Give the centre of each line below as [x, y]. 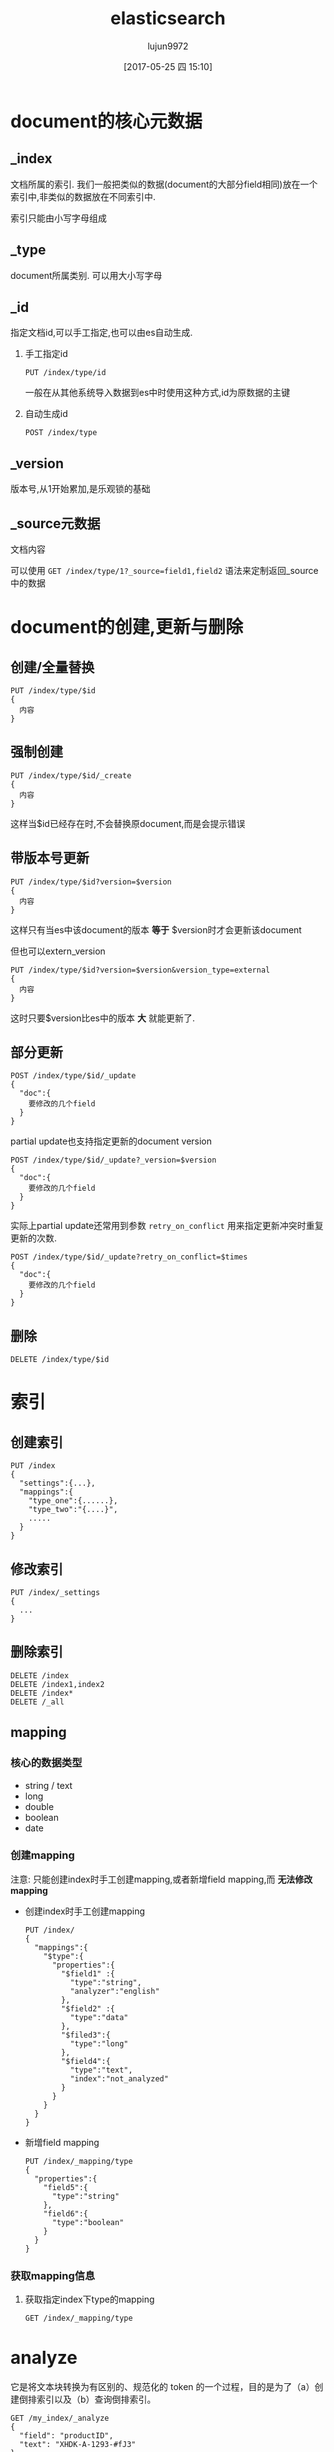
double [39, 1806]
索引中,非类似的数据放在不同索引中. [83, 196]
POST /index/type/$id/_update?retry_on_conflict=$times [129, 1257]
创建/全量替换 [52, 667]
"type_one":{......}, [73, 1501]
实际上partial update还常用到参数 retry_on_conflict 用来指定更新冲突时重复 [167, 1226]
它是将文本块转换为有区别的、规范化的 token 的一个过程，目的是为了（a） [162, 2387]
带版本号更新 [50, 858]
